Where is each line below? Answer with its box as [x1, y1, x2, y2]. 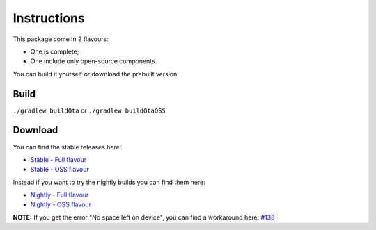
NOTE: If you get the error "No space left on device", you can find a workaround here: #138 [13, 213, 275, 222]
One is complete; [30, 47, 79, 56]
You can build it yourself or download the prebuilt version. [13, 69, 179, 78]
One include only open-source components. [30, 57, 157, 65]
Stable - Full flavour [30, 155, 87, 163]
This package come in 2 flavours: [13, 35, 109, 43]
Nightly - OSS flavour [30, 200, 92, 208]
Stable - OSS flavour [30, 165, 90, 174]
